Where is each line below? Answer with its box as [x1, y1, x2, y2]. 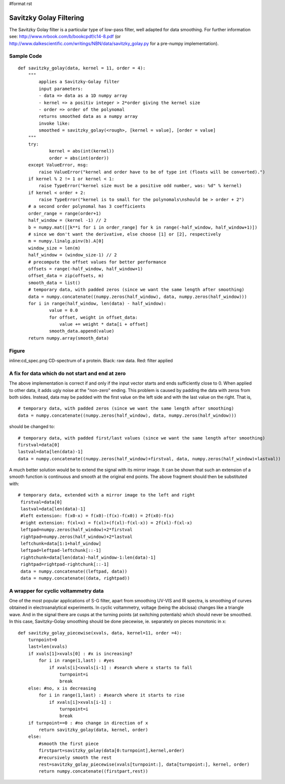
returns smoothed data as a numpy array [39, 114, 138, 119]
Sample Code [9, 52, 42, 59]
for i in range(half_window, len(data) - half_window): [28, 300, 166, 306]
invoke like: [39, 120, 70, 126]
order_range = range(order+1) [28, 210, 101, 216]
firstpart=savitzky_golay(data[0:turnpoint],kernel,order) [39, 748, 185, 753]
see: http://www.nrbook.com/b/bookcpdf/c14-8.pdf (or [9, 34, 121, 40]
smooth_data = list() [28, 280, 81, 286]
